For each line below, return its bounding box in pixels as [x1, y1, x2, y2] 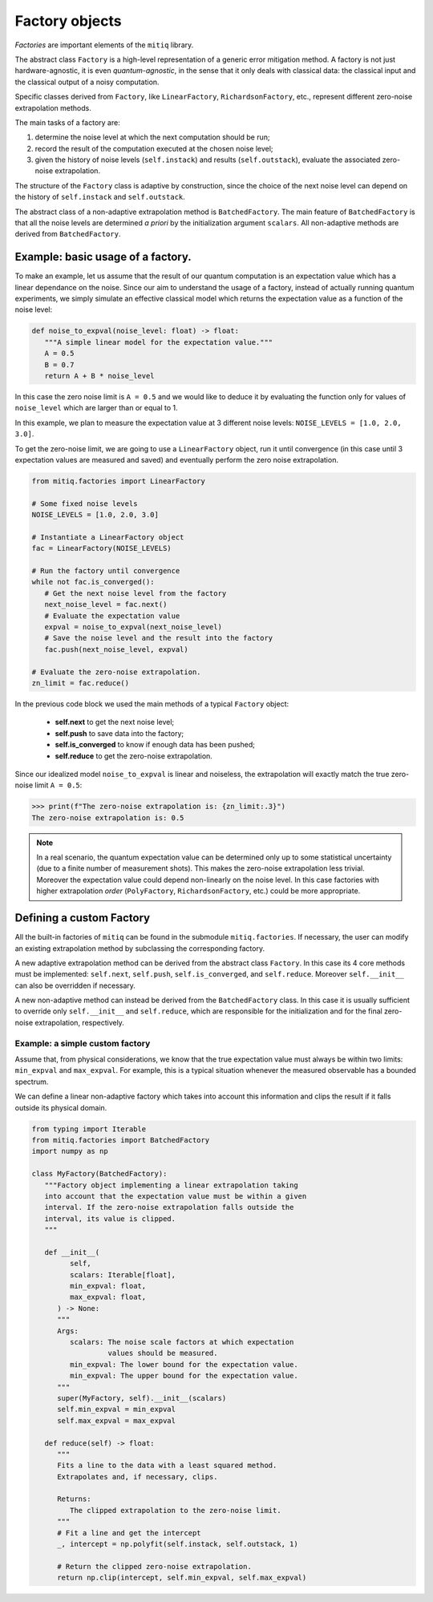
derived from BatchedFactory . [14, 229, 121, 239]
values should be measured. [107, 1349, 218, 1358]
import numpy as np [31, 1147, 108, 1156]
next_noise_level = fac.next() [44, 600, 168, 609]
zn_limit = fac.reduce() [31, 678, 130, 687]
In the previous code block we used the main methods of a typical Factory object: [14, 698, 289, 709]
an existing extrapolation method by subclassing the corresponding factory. [14, 943, 265, 953]
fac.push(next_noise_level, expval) [44, 645, 188, 653]
